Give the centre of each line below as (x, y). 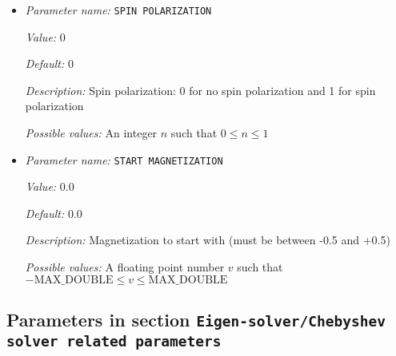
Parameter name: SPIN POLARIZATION (118, 10)
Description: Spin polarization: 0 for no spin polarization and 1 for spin (200, 90)
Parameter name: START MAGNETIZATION (124, 159)
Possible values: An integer (91, 133)
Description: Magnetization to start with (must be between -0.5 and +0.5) (208, 240)
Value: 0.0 (50, 186)
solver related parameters (114, 342)
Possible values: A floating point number (125, 267)
